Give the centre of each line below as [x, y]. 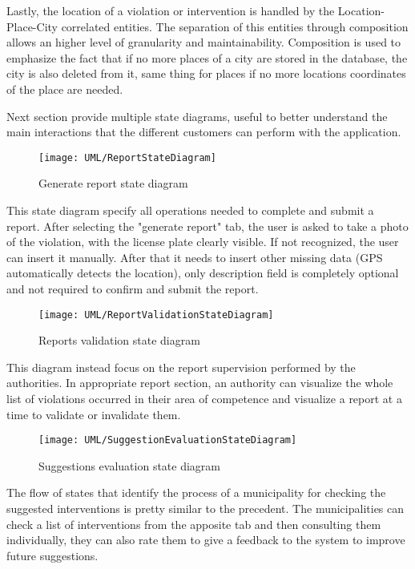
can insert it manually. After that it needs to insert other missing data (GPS [195, 257]
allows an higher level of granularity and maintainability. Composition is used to [204, 42]
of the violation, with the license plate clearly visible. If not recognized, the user [203, 242]
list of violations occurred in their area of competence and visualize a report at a [204, 398]
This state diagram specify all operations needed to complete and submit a [190, 210]
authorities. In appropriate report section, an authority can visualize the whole [200, 383]
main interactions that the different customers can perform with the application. [204, 132]
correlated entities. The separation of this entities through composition [235, 26]
